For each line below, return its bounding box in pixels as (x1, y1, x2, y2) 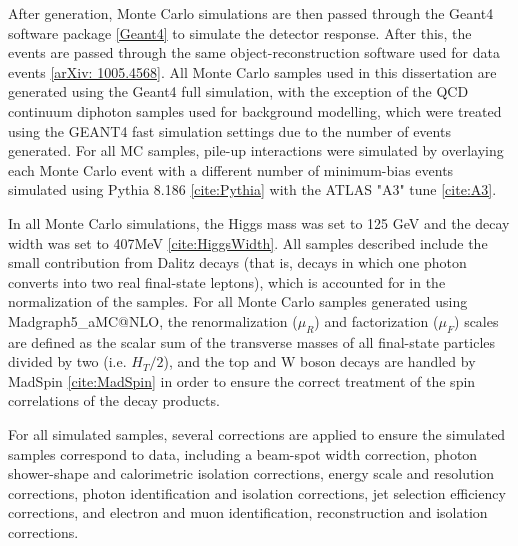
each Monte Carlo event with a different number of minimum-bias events (8, 159, 454, 180)
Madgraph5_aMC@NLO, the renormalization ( (8, 310, 298, 331)
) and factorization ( (314, 310, 439, 331)
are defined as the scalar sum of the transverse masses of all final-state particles (8, 331, 496, 352)
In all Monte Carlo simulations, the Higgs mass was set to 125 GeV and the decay (8, 212, 510, 233)
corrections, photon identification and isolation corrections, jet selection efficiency (8, 482, 506, 503)
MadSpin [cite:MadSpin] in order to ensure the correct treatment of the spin (8, 370, 476, 391)
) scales (454, 310, 499, 331)
